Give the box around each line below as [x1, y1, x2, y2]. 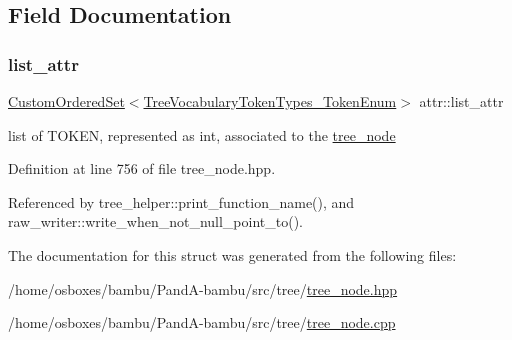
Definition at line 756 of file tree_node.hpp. [8, 158, 276, 179]
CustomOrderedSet [8, 91, 125, 111]
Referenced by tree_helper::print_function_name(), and [8, 191, 355, 212]
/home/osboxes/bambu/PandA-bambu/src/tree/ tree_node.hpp [8, 278, 398, 299]
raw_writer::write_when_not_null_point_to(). [8, 211, 303, 232]
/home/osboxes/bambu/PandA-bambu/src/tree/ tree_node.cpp [8, 312, 396, 333]
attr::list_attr [419, 91, 504, 111]
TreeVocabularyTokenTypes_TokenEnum [143, 91, 397, 111]
